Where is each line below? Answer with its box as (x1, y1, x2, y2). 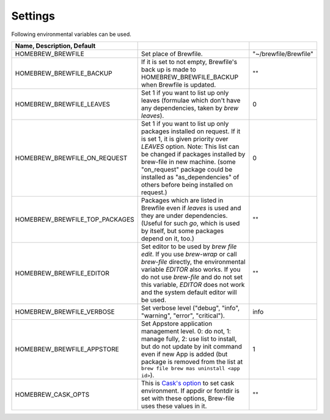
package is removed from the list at (141, 357, 243, 366)
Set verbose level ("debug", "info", (141, 303, 240, 312)
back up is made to (141, 65, 196, 73)
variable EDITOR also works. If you (141, 265, 241, 273)
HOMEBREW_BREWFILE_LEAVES (15, 100, 110, 108)
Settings (11, 9, 55, 23)
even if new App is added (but (141, 350, 228, 358)
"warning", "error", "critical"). (141, 311, 226, 320)
